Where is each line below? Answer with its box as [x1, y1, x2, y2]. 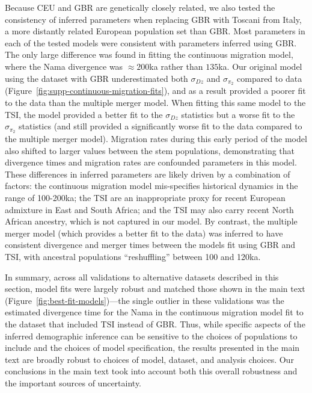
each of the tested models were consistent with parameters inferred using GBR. [5, 36, 297, 49]
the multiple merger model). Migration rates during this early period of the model [5, 132, 307, 145]
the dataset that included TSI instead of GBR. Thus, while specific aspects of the [5, 317, 305, 330]
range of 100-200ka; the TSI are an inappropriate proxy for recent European [5, 191, 286, 204]
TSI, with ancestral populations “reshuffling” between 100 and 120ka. [5, 250, 261, 262]
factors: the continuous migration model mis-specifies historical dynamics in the [5, 179, 298, 192]
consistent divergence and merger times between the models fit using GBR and [5, 238, 296, 251]
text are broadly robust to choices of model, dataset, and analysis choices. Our [5, 353, 294, 365]
